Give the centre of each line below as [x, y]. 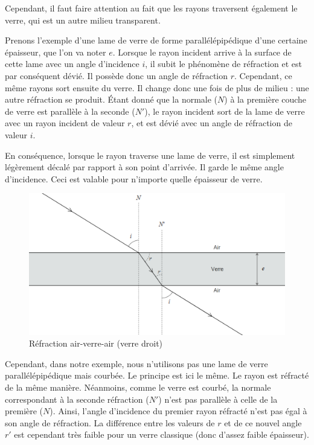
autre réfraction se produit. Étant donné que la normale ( [111, 99]
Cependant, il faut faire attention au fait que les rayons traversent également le [151, 8]
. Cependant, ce [263, 75]
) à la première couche [265, 99]
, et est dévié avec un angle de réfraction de [212, 123]
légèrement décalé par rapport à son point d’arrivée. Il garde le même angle [144, 167]
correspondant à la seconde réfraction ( [77, 399]
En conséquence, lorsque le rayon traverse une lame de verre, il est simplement [150, 155]
